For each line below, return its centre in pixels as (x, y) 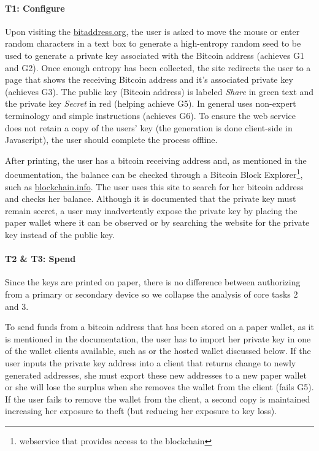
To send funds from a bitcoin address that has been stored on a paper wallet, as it (159, 327)
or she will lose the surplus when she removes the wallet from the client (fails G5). (159, 387)
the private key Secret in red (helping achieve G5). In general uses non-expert (151, 103)
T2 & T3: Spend (40, 259)
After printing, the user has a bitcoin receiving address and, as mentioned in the (156, 160)
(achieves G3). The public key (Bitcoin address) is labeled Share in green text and (159, 91)
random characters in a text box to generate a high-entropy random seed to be (153, 43)
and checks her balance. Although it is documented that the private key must (151, 199)
